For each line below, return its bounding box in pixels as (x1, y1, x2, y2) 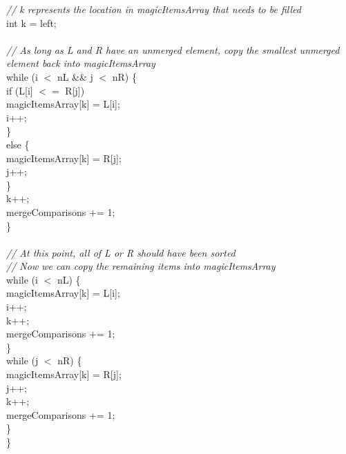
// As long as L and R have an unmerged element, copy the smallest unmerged (6, 42, 340, 57)
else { (6, 137, 30, 151)
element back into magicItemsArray (6, 56, 155, 70)
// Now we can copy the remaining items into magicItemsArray (6, 259, 276, 273)
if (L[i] (6, 83, 33, 97)
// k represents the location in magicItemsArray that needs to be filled (6, 2, 301, 16)
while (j (6, 353, 39, 368)
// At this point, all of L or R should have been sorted (6, 245, 236, 259)
